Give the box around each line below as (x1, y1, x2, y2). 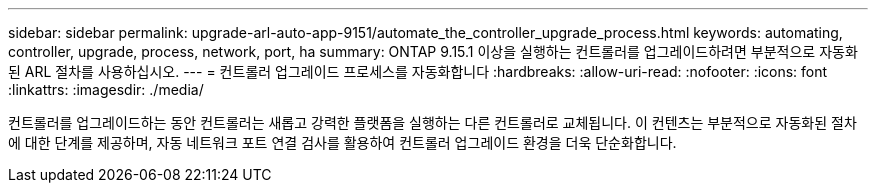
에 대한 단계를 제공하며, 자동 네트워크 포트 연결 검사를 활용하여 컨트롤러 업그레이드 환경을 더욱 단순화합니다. (8, 134, 677, 151)
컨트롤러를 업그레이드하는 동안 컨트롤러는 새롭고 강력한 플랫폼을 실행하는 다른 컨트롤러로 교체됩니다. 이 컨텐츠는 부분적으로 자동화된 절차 (8, 114, 857, 131)
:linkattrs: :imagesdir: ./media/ (8, 81, 204, 98)
